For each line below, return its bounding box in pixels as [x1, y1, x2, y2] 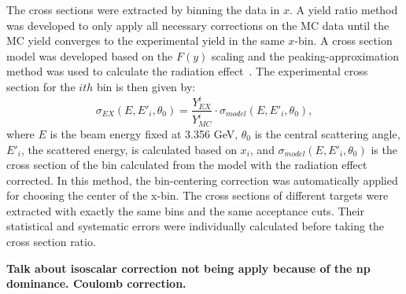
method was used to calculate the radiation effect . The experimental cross [6, 63, 368, 79]
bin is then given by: [96, 78, 196, 94]
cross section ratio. [6, 233, 96, 250]
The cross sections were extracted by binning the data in [6, 2, 280, 17]
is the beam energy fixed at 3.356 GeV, [50, 125, 238, 141]
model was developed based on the [6, 47, 173, 64]
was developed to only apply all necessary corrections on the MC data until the [6, 17, 389, 33]
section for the [6, 78, 76, 94]
